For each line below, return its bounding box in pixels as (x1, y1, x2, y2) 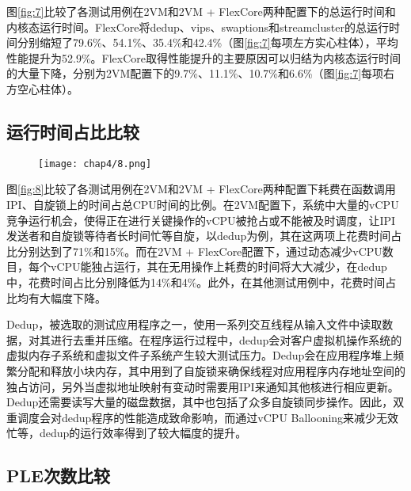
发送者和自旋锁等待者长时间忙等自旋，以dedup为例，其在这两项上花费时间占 (6, 227, 402, 244)
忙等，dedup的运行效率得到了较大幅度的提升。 (6, 424, 247, 441)
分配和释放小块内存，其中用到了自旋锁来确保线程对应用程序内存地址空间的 (17, 362, 405, 379)
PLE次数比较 (6, 463, 110, 488)
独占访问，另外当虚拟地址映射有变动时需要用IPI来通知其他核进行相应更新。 (6, 378, 399, 394)
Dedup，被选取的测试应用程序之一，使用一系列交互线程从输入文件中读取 (6, 316, 382, 333)
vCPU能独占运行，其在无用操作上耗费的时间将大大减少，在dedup (50, 258, 387, 275)
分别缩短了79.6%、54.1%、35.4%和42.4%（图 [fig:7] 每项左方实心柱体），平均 (17, 34, 398, 51)
